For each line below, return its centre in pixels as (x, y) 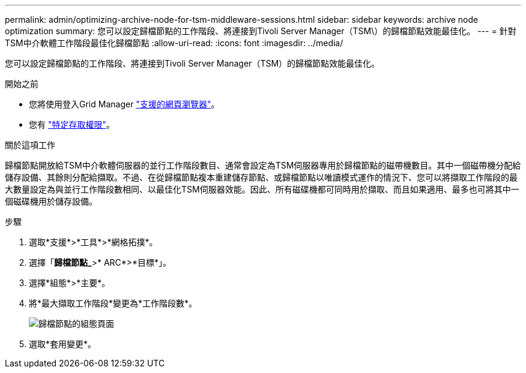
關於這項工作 (30, 145)
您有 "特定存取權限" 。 (72, 124)
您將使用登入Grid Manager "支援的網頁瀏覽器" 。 (124, 104)
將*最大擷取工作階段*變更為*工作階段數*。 (113, 303)
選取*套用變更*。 (63, 344)
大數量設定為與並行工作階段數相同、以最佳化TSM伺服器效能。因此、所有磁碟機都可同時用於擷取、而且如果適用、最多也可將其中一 (262, 189)
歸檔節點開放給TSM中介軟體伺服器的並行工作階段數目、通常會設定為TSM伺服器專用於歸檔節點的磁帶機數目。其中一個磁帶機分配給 (263, 165)
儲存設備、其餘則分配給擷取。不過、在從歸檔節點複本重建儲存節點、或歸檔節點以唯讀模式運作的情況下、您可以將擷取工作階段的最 (261, 177)
